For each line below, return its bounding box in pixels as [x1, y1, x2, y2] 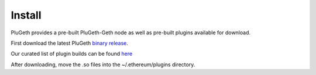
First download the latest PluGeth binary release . [11, 40, 129, 47]
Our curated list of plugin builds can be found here [11, 50, 133, 58]
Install [11, 9, 42, 22]
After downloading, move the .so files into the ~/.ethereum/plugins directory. [11, 61, 195, 68]
